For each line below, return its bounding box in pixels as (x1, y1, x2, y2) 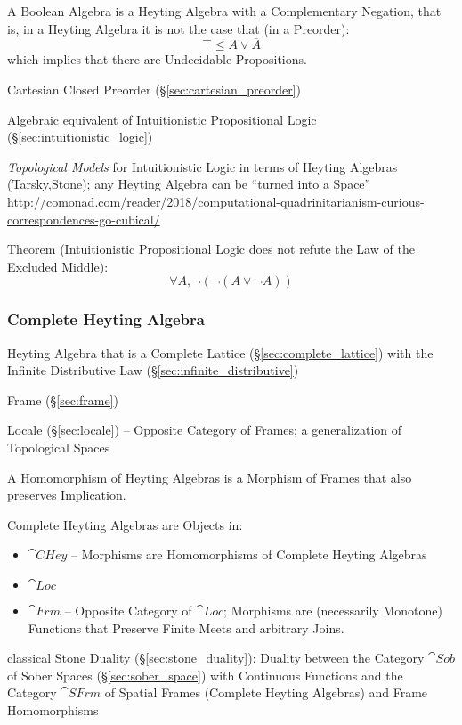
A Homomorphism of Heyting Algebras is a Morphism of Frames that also (7, 468, 412, 486)
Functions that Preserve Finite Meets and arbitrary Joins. (28, 618, 344, 637)
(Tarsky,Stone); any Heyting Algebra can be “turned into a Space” (7, 175, 371, 193)
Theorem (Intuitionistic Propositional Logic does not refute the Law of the (7, 240, 415, 258)
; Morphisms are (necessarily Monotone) (223, 600, 442, 619)
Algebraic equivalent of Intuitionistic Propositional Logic (7, 110, 317, 128)
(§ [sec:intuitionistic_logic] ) (7, 127, 153, 146)
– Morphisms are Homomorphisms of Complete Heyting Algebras (71, 545, 427, 564)
